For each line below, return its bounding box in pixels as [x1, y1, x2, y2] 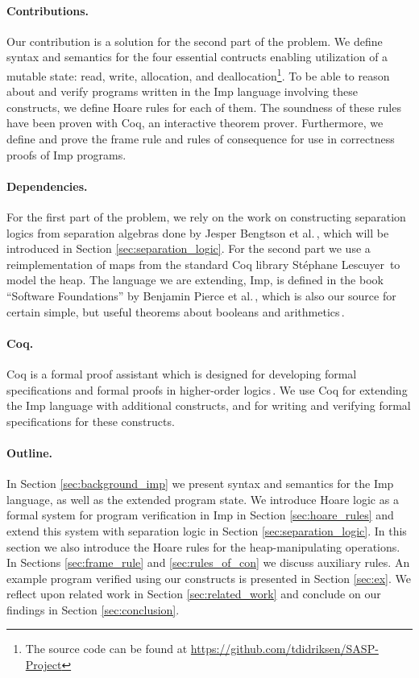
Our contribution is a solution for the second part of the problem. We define [6, 32, 383, 49]
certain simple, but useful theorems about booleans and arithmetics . [6, 303, 345, 320]
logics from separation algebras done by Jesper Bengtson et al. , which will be [6, 224, 389, 241]
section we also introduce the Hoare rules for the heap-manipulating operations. [6, 538, 400, 555]
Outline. [6, 444, 53, 461]
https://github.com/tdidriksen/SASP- [190, 640, 379, 657]
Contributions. [6, 2, 89, 19]
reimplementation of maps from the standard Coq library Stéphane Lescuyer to [6, 255, 400, 272]
